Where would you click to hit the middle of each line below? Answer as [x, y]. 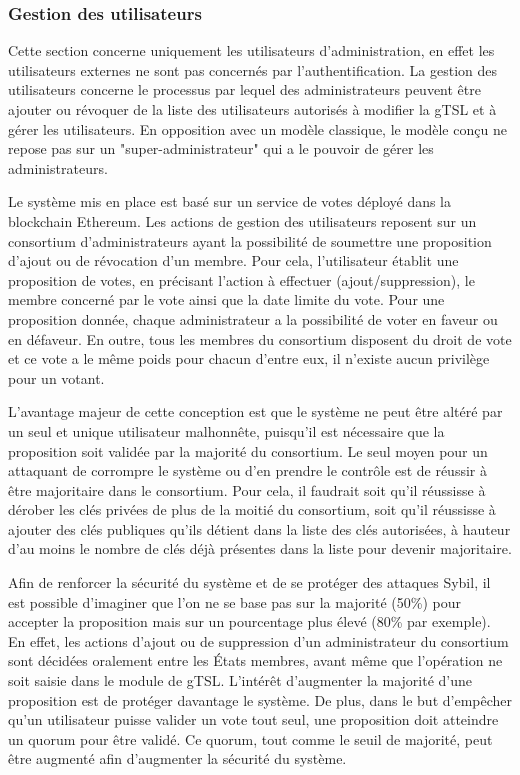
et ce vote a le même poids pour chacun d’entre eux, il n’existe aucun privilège [249, 358]
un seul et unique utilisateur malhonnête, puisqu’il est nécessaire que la [226, 430]
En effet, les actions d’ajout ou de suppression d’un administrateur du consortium [258, 640]
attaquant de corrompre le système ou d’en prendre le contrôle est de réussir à [247, 470]
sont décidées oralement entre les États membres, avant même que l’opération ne [255, 660]
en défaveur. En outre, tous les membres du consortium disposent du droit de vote [260, 338]
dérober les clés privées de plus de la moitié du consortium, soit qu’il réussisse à [252, 509]
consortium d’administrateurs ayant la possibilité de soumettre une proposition [250, 240]
